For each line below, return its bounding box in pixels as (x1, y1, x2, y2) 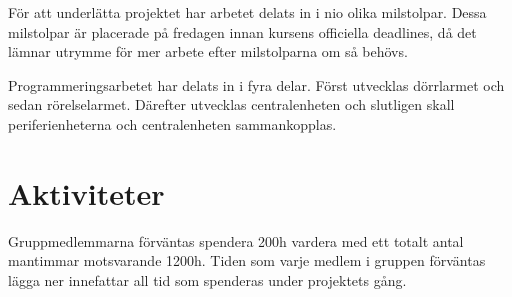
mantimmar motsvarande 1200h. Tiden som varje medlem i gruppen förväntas (8, 250, 486, 271)
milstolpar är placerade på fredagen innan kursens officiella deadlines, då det (8, 21, 477, 42)
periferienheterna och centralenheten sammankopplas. (8, 113, 337, 134)
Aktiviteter (8, 172, 165, 213)
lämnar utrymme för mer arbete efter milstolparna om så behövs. (8, 41, 408, 62)
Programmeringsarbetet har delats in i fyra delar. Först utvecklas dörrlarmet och (8, 74, 505, 95)
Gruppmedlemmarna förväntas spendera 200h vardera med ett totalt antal (8, 230, 464, 251)
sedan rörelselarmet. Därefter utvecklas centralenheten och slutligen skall (8, 94, 455, 115)
